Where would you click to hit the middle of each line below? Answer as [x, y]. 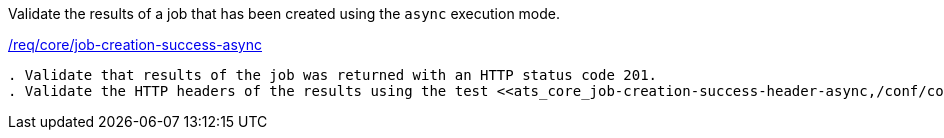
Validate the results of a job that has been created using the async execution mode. [284, 13]
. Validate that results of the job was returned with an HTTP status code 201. [333, 75]
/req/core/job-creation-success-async [135, 44]
